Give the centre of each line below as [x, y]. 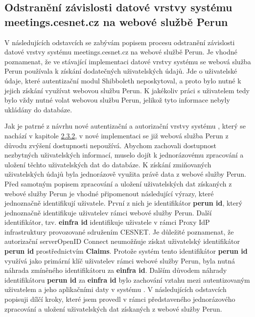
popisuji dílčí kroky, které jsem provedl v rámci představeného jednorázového [120, 299]
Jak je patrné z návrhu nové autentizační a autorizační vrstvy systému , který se [125, 126]
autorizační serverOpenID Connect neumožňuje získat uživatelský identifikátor [122, 241]
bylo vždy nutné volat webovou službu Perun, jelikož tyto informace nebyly [117, 100]
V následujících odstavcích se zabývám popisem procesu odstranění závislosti [120, 42]
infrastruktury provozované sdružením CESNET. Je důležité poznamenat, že [119, 231]
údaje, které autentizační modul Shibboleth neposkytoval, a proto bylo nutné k [123, 80]
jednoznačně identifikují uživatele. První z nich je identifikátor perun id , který [123, 203]
